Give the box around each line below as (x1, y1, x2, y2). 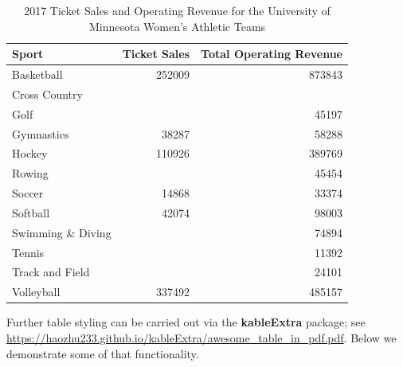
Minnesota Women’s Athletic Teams (88, 18, 266, 34)
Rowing (12, 165, 49, 182)
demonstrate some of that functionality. (6, 345, 199, 361)
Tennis (12, 244, 45, 260)
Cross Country (12, 85, 83, 102)
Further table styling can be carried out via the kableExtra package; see (6, 314, 366, 330)
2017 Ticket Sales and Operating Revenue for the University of (24, 2, 331, 18)
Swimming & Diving (12, 224, 112, 240)
